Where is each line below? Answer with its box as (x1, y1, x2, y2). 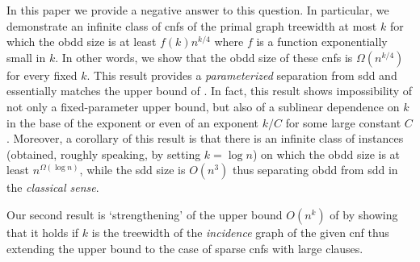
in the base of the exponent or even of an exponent (6, 114, 259, 131)
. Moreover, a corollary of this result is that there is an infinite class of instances (6, 130, 404, 147)
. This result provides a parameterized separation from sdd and (86, 66, 397, 83)
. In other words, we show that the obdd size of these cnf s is (55, 48, 353, 65)
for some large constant (285, 114, 401, 131)
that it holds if (6, 223, 79, 240)
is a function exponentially (256, 33, 388, 50)
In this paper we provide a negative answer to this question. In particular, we (6, 2, 389, 18)
